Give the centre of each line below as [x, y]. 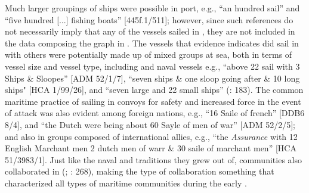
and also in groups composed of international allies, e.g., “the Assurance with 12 [151, 136]
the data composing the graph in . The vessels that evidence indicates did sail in [152, 43]
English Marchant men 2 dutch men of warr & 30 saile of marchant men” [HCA [151, 148]
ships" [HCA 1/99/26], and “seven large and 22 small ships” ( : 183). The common [154, 90]
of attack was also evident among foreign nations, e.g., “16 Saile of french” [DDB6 [155, 113]
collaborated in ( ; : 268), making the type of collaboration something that [140, 171]
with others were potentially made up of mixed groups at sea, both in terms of [149, 55]
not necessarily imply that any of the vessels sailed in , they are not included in [150, 31]
